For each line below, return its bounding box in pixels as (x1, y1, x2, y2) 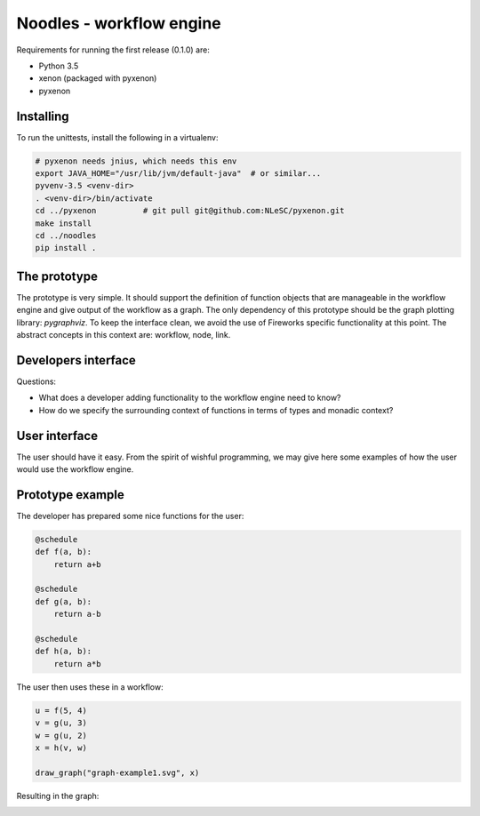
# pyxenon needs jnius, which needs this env (35, 156, 237, 166)
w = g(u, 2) (35, 730, 88, 740)
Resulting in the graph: (16, 790, 100, 801)
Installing (16, 108, 70, 124)
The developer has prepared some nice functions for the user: (16, 510, 244, 521)
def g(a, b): (35, 596, 92, 606)
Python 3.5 (38, 60, 79, 71)
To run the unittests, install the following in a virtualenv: (16, 132, 219, 142)
